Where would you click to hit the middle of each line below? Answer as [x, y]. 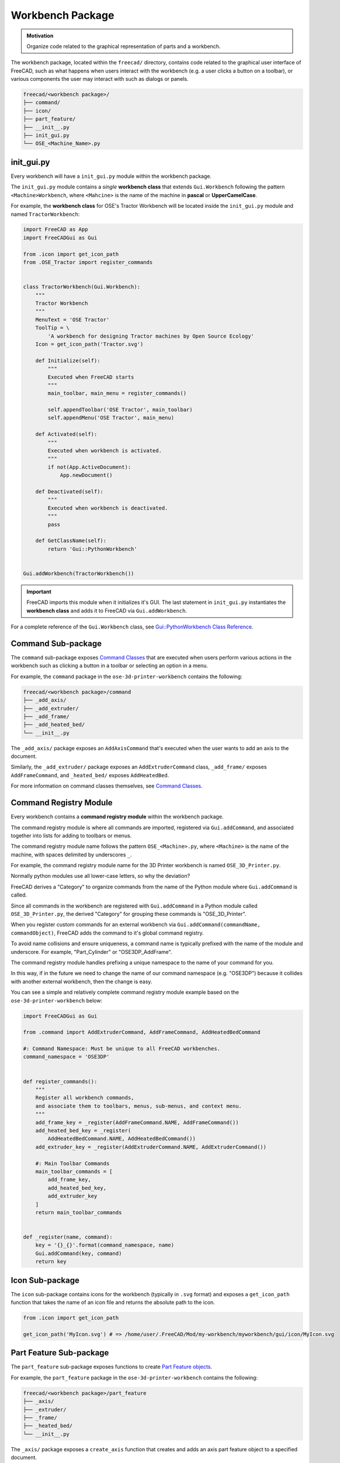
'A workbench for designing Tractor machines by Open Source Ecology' [151, 336]
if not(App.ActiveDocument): [89, 467]
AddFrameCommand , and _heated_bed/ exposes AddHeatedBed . [90, 775]
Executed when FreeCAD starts [91, 377]
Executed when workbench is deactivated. [108, 508]
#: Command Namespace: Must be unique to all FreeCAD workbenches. [122, 1049]
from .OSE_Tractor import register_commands [88, 262]
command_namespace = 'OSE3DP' [66, 1057]
